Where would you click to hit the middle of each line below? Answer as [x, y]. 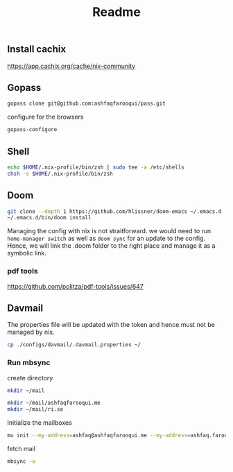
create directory [30, 378]
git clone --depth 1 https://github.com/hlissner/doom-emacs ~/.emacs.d [114, 211]
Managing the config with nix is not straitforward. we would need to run [109, 231]
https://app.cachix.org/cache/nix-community [71, 66]
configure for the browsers [45, 117]
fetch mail [21, 449]
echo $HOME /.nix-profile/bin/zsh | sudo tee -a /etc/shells [96, 167]
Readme [116, 12]
